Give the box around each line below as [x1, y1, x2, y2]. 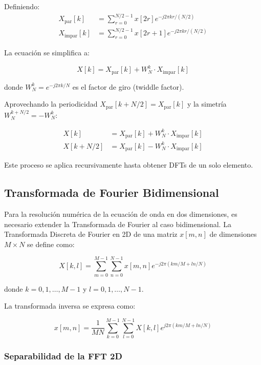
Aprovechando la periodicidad [4, 98, 98, 109]
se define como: [27, 238, 75, 249]
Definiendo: [4, 1, 40, 11]
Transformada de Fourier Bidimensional [4, 185, 219, 200]
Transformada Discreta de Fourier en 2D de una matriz [4, 229, 178, 239]
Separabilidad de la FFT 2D [4, 349, 122, 362]
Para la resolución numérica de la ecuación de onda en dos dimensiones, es [4, 209, 237, 219]
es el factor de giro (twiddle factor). [72, 81, 184, 92]
